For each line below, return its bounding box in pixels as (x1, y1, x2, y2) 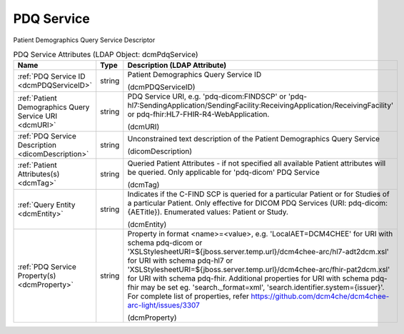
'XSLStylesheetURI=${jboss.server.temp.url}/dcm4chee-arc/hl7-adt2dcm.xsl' (127, 247, 389, 257)
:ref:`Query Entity (17, 200, 76, 210)
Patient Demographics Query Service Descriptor (13, 36, 156, 44)
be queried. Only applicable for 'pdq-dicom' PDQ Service (127, 168, 320, 178)
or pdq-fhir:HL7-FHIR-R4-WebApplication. (127, 109, 270, 119)
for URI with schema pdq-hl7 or (127, 255, 233, 265)
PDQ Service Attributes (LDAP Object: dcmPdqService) (13, 50, 198, 60)
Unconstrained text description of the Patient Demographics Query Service (127, 134, 380, 144)
